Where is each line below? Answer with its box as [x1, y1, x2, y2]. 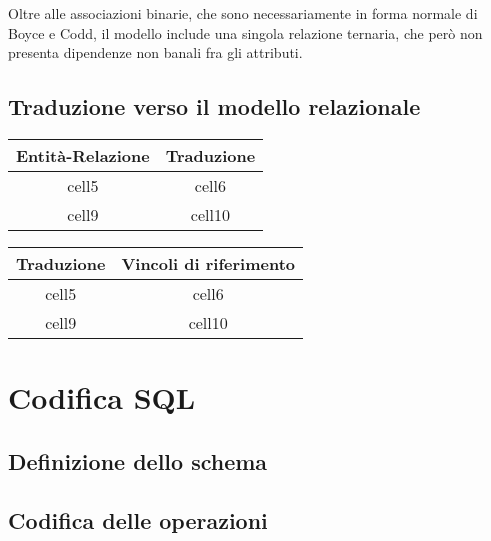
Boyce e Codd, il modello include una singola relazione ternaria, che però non [8, 22, 483, 43]
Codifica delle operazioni [8, 504, 268, 535]
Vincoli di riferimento [121, 251, 296, 275]
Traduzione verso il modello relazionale [8, 91, 421, 122]
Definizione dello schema [8, 445, 268, 476]
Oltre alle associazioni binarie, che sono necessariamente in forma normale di [8, 3, 478, 23]
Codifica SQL [8, 377, 196, 418]
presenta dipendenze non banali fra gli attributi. [8, 42, 303, 63]
